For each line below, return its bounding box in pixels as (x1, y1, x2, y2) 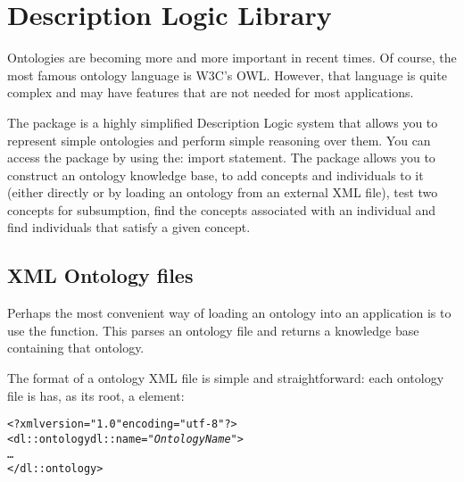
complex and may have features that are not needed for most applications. (7, 83, 414, 102)
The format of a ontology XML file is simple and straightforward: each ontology (7, 369, 444, 387)
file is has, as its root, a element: (7, 386, 185, 404)
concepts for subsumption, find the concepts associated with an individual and (7, 200, 436, 219)
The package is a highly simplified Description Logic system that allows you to (7, 112, 438, 131)
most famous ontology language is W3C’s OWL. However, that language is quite (7, 65, 447, 84)
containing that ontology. (7, 338, 145, 357)
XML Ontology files (7, 262, 194, 289)
